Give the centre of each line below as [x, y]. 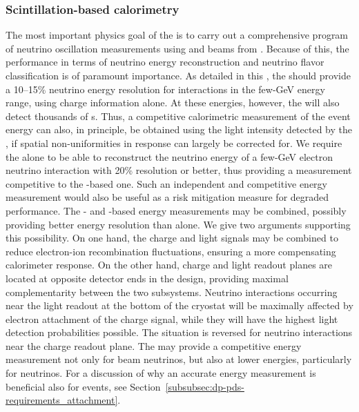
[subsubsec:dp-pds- [205, 386]
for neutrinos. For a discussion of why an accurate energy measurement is [161, 373]
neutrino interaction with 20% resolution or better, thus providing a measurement [179, 170]
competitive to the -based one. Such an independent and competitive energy [167, 183]
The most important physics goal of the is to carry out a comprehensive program [177, 35]
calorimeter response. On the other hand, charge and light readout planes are [169, 265]
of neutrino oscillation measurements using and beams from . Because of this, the [177, 48]
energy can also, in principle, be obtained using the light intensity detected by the [179, 129]
